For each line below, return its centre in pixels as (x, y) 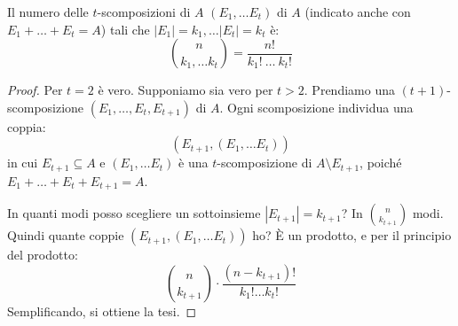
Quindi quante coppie (66, 235)
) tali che (125, 29)
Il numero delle (48, 12)
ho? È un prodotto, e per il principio (352, 235)
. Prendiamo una (349, 90)
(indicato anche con (358, 12)
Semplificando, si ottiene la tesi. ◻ (102, 311)
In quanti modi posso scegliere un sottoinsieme (134, 213)
